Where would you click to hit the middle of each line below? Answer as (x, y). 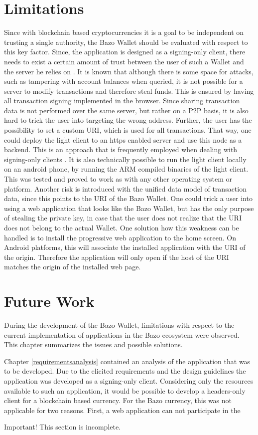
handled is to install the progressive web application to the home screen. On (120, 237)
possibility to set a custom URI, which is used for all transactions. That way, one (128, 130)
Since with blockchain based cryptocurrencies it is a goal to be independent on (124, 32)
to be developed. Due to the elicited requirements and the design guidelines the (125, 371)
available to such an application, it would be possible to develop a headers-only (125, 390)
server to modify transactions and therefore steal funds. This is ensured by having (129, 91)
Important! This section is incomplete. (62, 427)
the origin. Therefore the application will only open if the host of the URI (117, 257)
